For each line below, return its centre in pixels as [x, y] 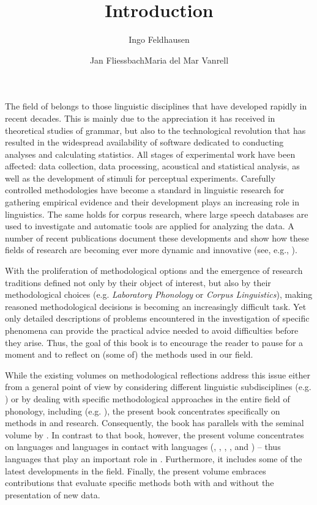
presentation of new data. [53, 494]
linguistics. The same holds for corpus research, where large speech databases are [157, 214]
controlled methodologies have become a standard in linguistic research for [145, 190]
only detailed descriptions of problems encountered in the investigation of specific [157, 318]
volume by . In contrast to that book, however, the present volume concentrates [155, 434]
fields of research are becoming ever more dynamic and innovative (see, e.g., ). [151, 250]
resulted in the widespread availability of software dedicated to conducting [144, 142]
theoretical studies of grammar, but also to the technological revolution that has [155, 130]
